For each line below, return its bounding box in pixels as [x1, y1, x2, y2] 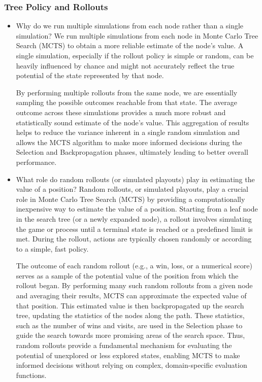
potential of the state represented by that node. [16, 70, 164, 81]
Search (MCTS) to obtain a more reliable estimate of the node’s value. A [16, 40, 244, 51]
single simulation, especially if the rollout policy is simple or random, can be [16, 50, 254, 60]
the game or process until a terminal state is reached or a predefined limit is [16, 223, 253, 234]
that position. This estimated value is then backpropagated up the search [16, 300, 244, 310]
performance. [16, 156, 57, 167]
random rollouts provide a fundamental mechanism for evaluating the [16, 340, 232, 351]
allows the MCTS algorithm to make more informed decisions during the [16, 136, 242, 147]
